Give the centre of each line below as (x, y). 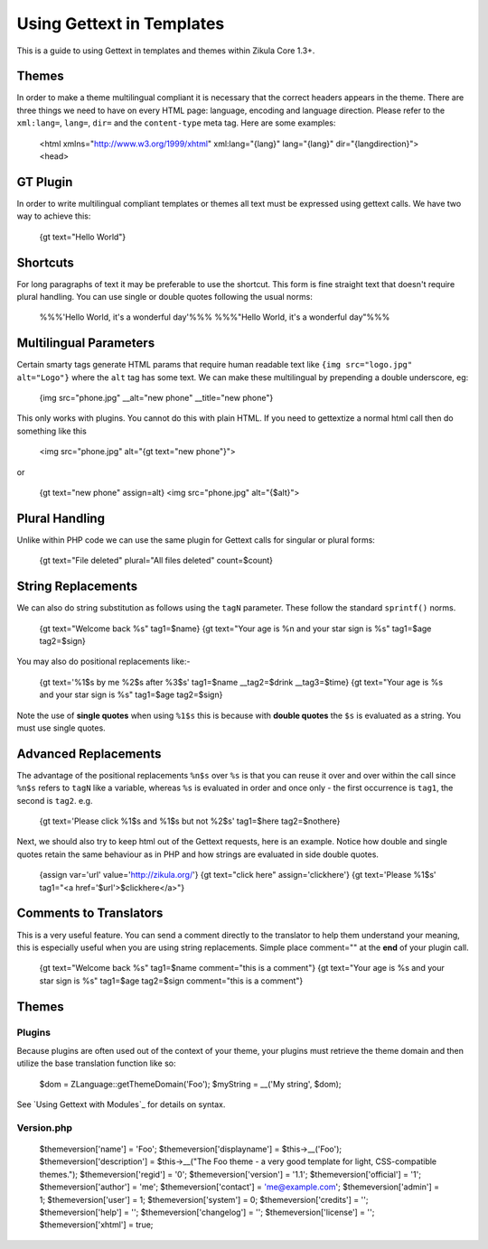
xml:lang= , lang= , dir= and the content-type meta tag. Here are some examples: (176, 123)
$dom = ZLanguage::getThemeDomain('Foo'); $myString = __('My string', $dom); (190, 1084)
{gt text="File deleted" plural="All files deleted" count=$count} (156, 561)
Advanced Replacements (89, 754)
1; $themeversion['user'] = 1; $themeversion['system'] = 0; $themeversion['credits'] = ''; (204, 1199)
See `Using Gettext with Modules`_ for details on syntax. (121, 1105)
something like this (52, 431)
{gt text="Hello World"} (83, 237)
